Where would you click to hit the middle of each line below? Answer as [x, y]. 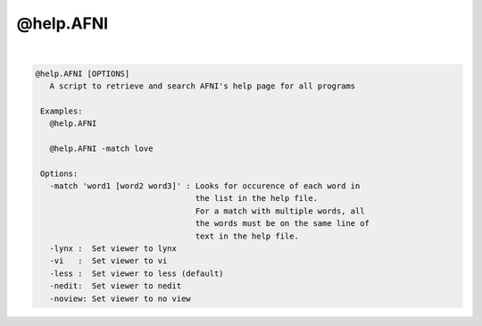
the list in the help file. [257, 198]
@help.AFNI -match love [101, 148]
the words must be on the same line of [283, 224]
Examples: [62, 111]
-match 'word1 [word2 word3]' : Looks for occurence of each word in [205, 186]
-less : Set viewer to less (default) [137, 273]
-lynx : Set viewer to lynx [113, 249]
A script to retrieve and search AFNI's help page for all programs [203, 86]
